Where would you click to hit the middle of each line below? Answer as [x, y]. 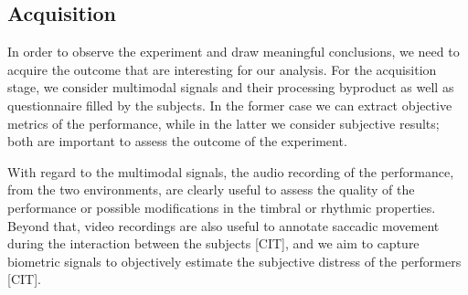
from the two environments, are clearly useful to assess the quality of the [211, 190]
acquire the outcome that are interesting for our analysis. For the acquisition [222, 69]
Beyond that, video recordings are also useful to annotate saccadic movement [223, 225]
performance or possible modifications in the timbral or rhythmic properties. [222, 207]
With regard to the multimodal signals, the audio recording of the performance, [231, 171]
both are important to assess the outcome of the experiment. [177, 141]
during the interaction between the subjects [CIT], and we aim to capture [213, 243]
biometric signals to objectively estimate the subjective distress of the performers [234, 261]
